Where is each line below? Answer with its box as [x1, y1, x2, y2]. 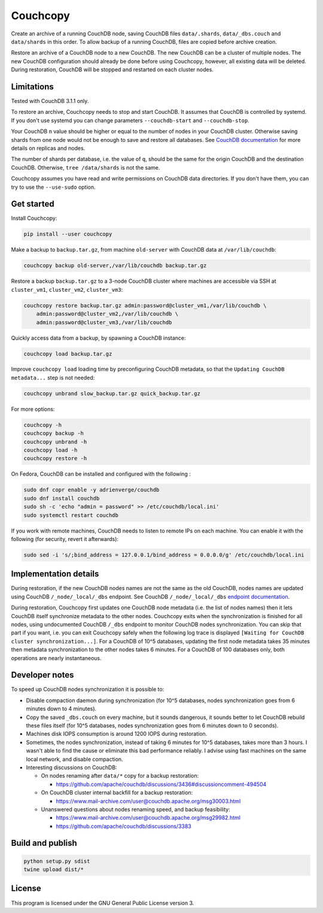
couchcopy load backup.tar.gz [23, 350, 112, 357]
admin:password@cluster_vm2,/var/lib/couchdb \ [36, 310, 179, 318]
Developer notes [11, 670, 74, 680]
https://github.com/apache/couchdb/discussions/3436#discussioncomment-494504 [56, 781, 267, 788]
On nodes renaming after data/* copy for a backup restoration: [41, 772, 199, 779]
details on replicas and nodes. [11, 144, 86, 152]
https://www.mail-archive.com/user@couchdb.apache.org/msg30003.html [56, 797, 241, 805]
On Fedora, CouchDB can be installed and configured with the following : [11, 470, 191, 477]
